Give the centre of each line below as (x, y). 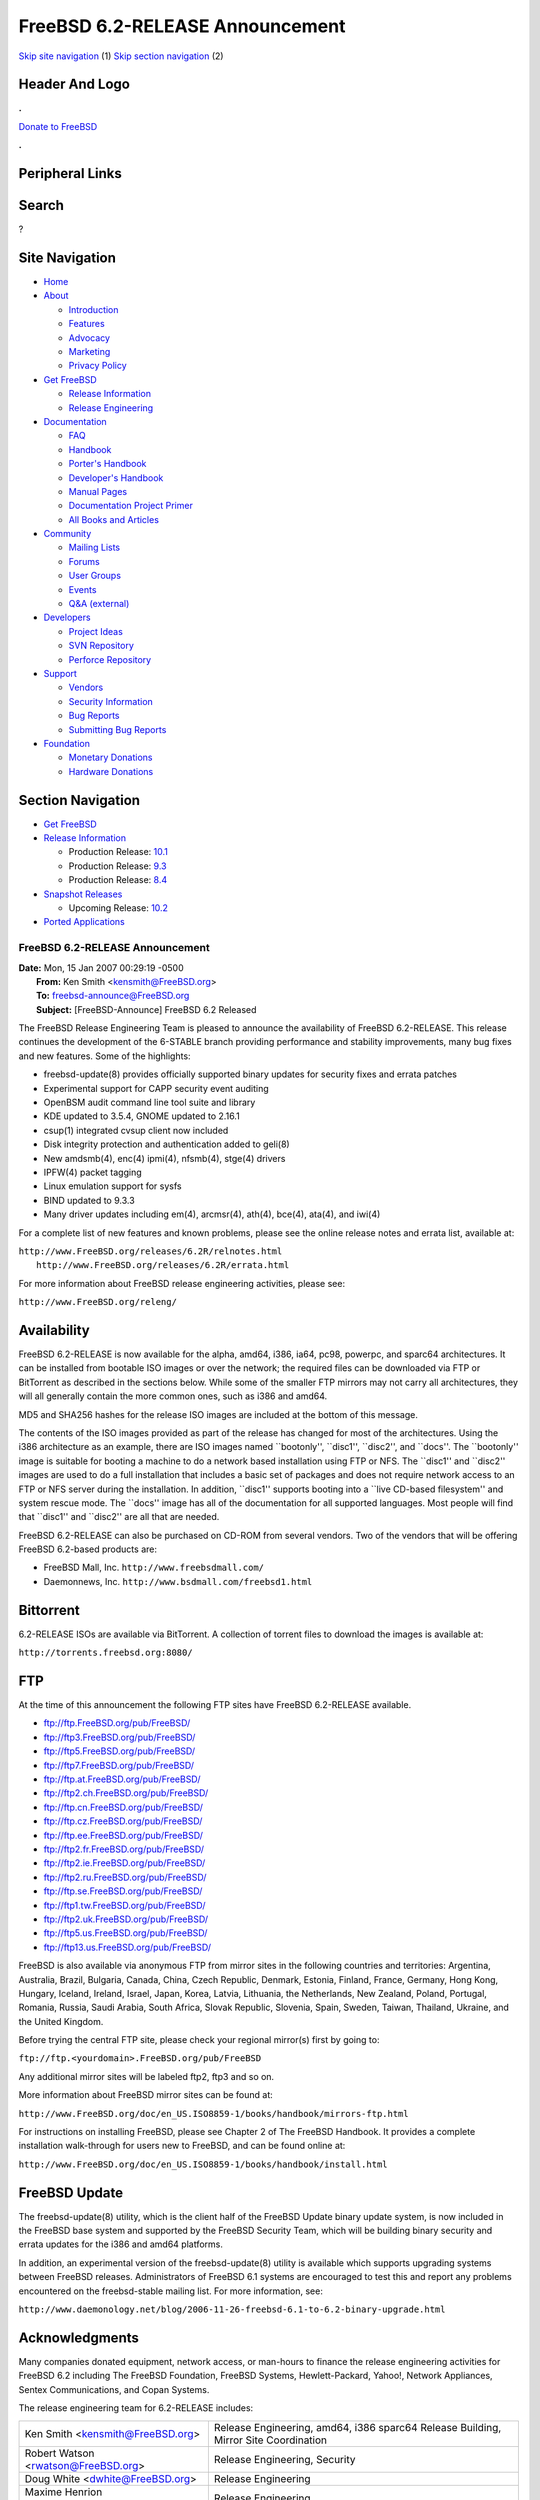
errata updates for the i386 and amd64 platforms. (121, 2244)
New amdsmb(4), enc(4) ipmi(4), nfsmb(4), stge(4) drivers (164, 1158)
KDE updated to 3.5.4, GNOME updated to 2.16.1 (141, 1116)
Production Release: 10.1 (118, 852)
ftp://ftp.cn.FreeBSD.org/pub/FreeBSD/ (123, 1807)
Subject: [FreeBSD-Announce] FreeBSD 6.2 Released (146, 1009)
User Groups (95, 576)
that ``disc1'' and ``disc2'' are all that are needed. (119, 1517)
